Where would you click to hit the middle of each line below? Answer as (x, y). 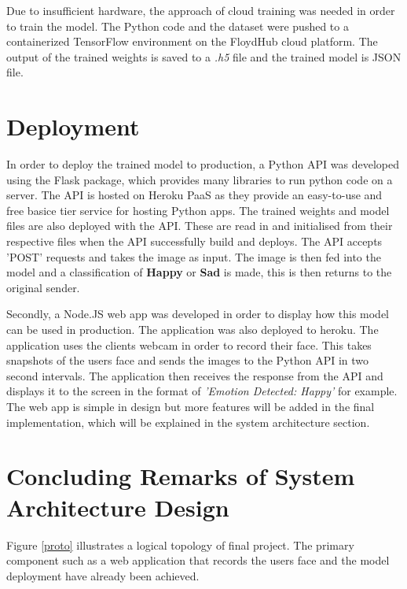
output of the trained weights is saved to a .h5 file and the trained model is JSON (204, 56)
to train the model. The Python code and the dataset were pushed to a (178, 26)
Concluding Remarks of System (181, 476)
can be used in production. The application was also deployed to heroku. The (192, 330)
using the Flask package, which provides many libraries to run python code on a (200, 179)
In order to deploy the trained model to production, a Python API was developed (203, 164)
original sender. (43, 287)
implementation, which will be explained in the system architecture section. (188, 422)
